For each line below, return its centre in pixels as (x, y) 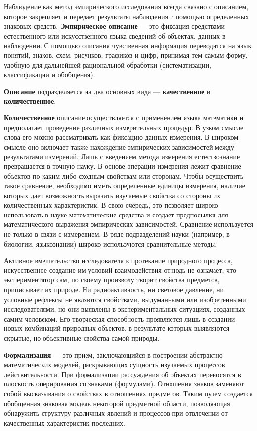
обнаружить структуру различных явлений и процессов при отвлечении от (116, 413)
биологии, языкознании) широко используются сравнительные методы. (111, 243)
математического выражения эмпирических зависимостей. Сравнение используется (128, 224)
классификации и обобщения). (50, 75)
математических (28, 364)
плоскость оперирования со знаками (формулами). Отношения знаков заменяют (124, 384)
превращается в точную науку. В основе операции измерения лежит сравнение (123, 166)
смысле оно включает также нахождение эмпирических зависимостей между (119, 146)
